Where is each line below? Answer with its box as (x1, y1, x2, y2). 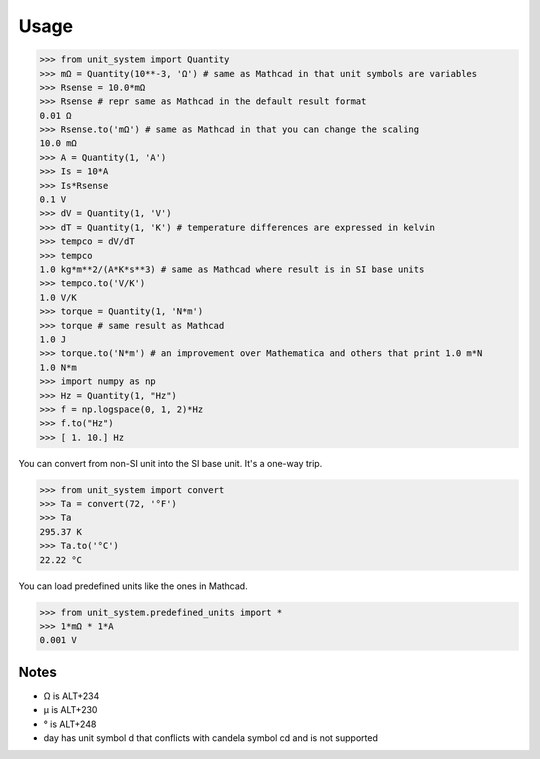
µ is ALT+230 (43, 704, 98, 716)
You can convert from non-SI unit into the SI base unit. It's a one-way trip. (18, 457, 323, 469)
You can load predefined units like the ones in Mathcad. (18, 580, 249, 592)
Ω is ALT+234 (43, 690, 100, 702)
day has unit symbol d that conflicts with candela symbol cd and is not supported (43, 732, 379, 744)
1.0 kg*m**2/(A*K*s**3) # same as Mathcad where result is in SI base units (39, 264, 425, 275)
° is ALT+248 (43, 718, 97, 730)
